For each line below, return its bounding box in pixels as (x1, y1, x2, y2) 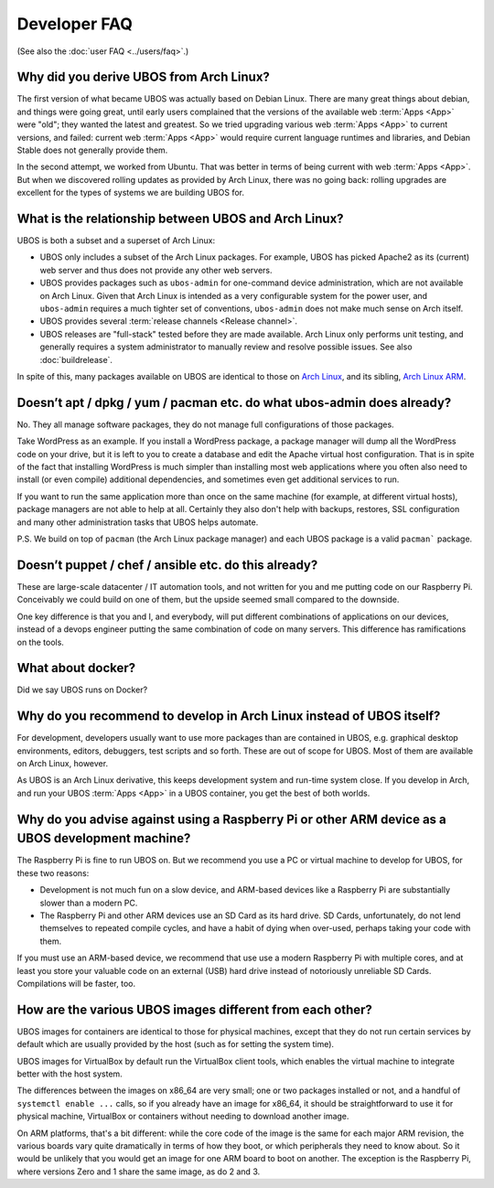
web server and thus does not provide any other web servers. (39, 264, 274, 275)
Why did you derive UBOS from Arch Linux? (16, 70, 270, 85)
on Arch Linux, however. (16, 758, 109, 769)
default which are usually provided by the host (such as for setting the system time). (16, 1039, 334, 1050)
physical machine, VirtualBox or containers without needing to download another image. (16, 1111, 349, 1122)
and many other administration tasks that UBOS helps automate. (16, 517, 259, 528)
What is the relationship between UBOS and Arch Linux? (16, 211, 344, 226)
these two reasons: (16, 867, 90, 878)
